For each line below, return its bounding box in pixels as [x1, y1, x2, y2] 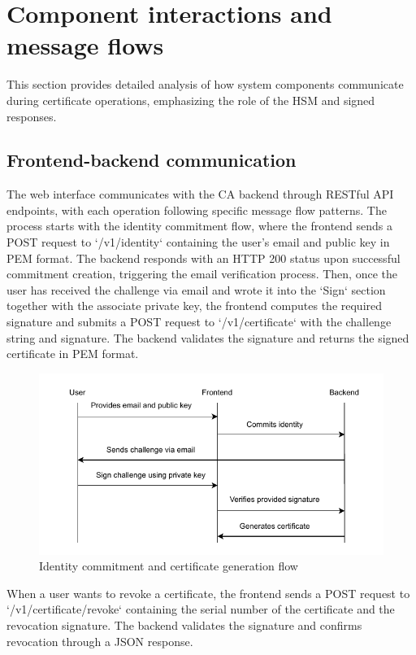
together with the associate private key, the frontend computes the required [6, 297, 383, 314]
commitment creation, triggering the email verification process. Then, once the [6, 265, 397, 282]
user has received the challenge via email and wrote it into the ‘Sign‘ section [6, 281, 386, 298]
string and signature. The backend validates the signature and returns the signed [6, 329, 409, 346]
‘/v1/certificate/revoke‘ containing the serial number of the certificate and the [6, 600, 395, 618]
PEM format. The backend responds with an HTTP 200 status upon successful [6, 249, 401, 266]
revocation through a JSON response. [6, 632, 193, 649]
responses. [6, 107, 57, 124]
